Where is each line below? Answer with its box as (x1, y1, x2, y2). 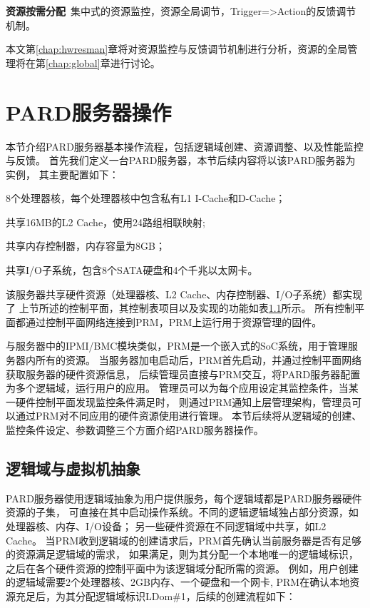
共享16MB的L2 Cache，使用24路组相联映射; (6, 214, 205, 229)
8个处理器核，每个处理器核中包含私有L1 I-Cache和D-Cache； (6, 191, 286, 206)
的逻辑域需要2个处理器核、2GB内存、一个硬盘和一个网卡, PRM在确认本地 (6, 574, 350, 589)
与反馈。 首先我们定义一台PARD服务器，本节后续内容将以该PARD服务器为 (6, 153, 356, 168)
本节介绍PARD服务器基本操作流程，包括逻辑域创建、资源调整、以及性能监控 (6, 138, 364, 153)
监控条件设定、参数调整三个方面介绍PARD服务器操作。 (6, 422, 264, 437)
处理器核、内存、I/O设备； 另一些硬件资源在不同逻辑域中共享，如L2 (6, 518, 327, 533)
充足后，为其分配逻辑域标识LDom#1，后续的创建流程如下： (15, 588, 296, 603)
